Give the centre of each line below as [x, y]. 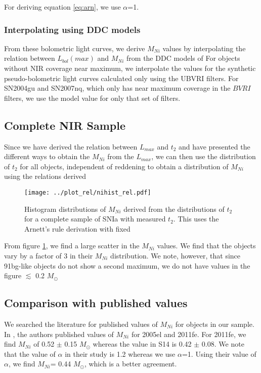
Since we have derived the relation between [71, 146]
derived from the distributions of [174, 209]
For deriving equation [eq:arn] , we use [62, 7]
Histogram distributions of [65, 209]
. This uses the [196, 219]
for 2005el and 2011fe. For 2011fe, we [189, 334]
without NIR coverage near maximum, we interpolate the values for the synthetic [130, 68]
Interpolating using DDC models [72, 29]
